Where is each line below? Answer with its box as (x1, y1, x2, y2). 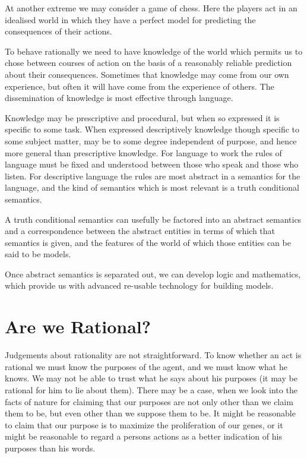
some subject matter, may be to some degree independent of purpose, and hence (5, 134, 297, 147)
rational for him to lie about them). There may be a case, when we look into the (5, 383, 297, 396)
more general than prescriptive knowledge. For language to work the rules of (5, 146, 282, 159)
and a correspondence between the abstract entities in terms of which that (5, 225, 276, 237)
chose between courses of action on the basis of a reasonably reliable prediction (5, 56, 292, 69)
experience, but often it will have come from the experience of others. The (5, 80, 274, 92)
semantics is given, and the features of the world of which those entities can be (5, 236, 291, 248)
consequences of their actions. (5, 25, 112, 37)
